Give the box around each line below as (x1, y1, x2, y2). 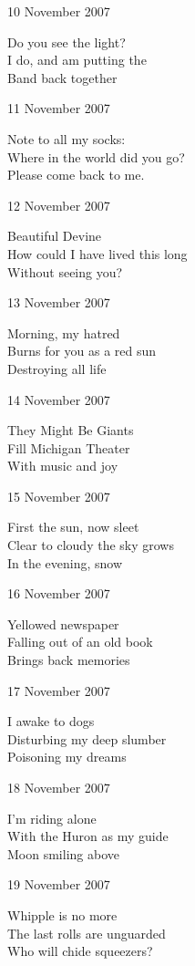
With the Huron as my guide (7, 826, 169, 846)
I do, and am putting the (7, 50, 147, 69)
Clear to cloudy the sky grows (7, 535, 174, 555)
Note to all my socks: (7, 129, 126, 148)
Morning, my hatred (7, 323, 120, 342)
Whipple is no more (7, 905, 118, 924)
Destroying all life (7, 358, 107, 378)
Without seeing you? (7, 262, 123, 281)
